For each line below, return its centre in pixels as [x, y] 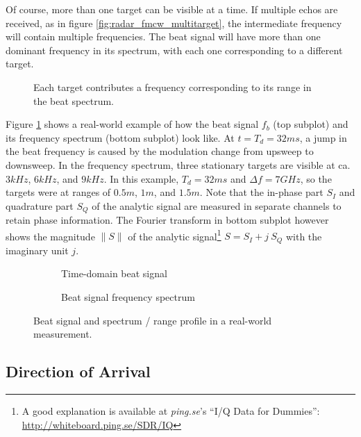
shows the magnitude [50, 236]
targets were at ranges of [58, 192]
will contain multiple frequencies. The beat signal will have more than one [163, 36]
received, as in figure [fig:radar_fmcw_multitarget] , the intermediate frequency [174, 23]
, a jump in [323, 137]
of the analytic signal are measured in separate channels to [217, 205]
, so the [316, 178]
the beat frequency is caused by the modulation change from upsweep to [160, 151]
